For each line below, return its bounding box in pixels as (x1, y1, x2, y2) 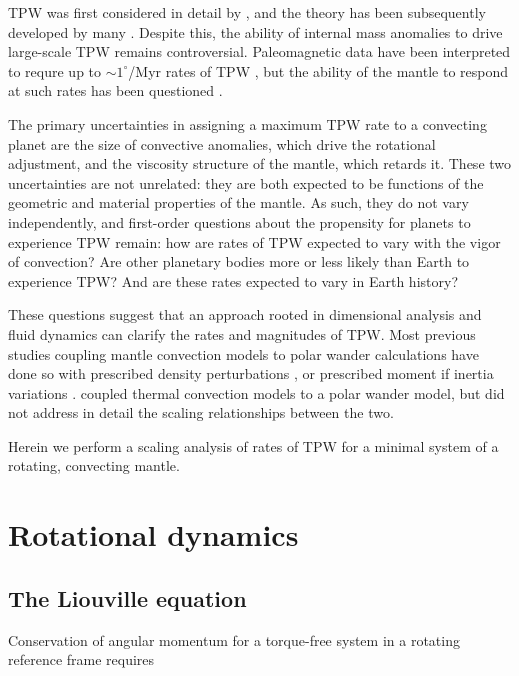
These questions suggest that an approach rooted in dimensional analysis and (8, 304, 482, 325)
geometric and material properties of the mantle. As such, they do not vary (8, 192, 469, 213)
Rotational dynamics (8, 514, 299, 555)
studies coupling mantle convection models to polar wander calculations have (8, 343, 479, 364)
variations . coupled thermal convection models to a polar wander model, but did (8, 382, 505, 403)
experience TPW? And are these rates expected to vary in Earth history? (8, 270, 459, 291)
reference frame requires (8, 649, 155, 670)
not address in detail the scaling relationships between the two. (8, 402, 394, 423)
